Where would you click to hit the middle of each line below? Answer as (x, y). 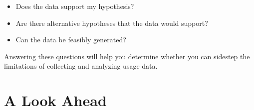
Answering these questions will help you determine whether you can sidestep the (127, 56)
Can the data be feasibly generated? (71, 40)
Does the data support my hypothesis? (75, 6)
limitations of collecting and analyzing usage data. (81, 66)
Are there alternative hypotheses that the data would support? (112, 23)
